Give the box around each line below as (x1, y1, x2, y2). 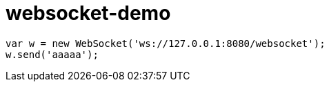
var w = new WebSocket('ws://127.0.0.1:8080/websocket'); (6, 37, 326, 49)
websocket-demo (6, 1, 171, 25)
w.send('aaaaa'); (6, 48, 99, 60)
